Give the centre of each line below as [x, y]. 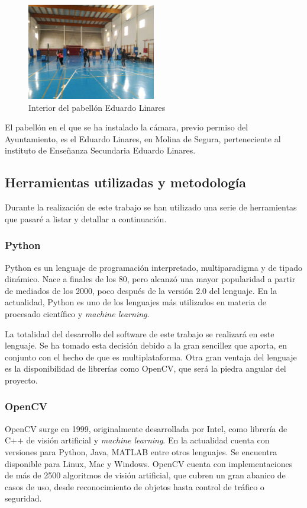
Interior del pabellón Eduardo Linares [97, 107]
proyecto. [21, 380]
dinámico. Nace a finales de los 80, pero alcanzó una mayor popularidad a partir [150, 279]
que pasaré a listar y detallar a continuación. [86, 218]
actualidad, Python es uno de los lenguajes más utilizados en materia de [136, 302]
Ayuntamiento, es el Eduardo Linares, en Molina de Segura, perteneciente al [143, 138]
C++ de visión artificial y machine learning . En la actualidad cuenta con [137, 440]
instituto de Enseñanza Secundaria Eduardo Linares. [100, 150]
